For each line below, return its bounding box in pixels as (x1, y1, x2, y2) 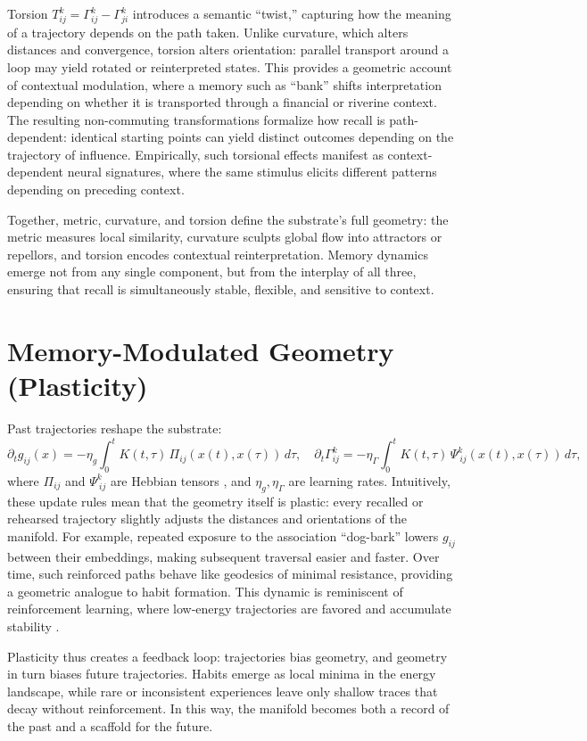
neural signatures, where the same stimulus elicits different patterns (67, 162, 437, 181)
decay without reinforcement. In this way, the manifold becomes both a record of (7, 699, 450, 718)
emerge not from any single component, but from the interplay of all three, (7, 262, 417, 281)
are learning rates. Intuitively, (288, 471, 451, 490)
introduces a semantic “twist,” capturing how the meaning (132, 4, 451, 22)
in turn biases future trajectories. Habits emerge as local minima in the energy (7, 664, 436, 683)
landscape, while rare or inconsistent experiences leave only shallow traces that (7, 681, 438, 700)
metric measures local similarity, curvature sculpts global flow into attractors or (7, 227, 442, 246)
